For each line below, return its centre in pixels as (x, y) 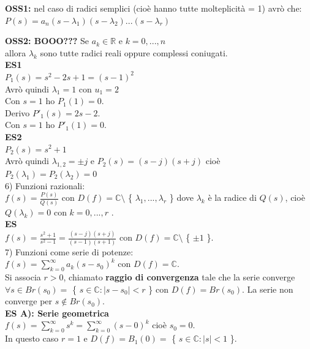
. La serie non (267, 289)
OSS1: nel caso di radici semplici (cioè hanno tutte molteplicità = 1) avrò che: (153, 8)
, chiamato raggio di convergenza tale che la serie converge (179, 276)
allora (16, 52)
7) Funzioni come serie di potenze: (69, 251)
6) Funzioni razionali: (45, 185)
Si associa (23, 276)
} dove (182, 197)
